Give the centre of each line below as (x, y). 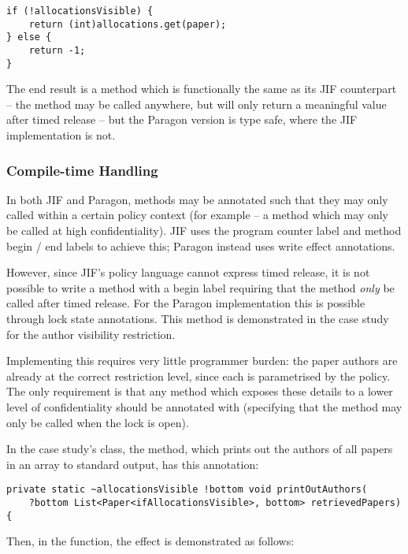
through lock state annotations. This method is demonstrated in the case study (198, 319)
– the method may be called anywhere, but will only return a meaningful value (197, 104)
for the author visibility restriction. (91, 334)
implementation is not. (61, 135)
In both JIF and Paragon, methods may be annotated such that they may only (197, 199)
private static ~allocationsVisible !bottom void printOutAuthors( (187, 490)
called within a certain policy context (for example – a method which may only (198, 215)
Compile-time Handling (82, 170)
